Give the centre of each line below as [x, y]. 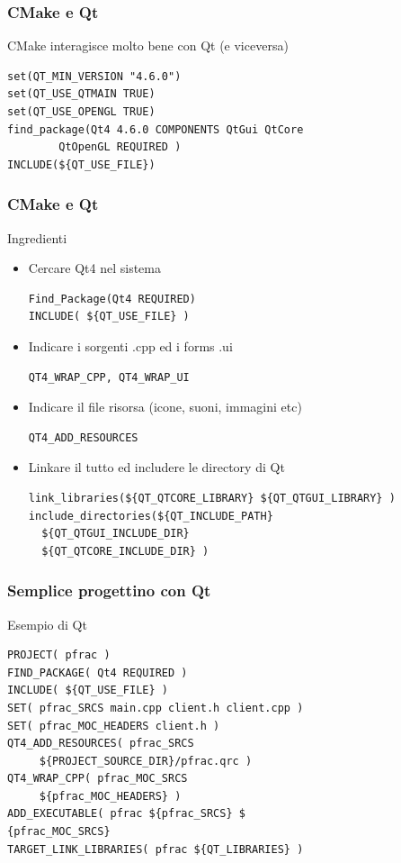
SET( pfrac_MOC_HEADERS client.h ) [114, 726]
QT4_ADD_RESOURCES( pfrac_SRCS [101, 744]
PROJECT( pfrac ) [59, 655]
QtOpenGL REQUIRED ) [120, 147]
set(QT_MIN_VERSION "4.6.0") [94, 76]
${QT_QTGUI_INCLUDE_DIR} [116, 534]
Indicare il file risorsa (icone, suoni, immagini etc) [165, 407]
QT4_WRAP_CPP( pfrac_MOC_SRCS [98, 779]
